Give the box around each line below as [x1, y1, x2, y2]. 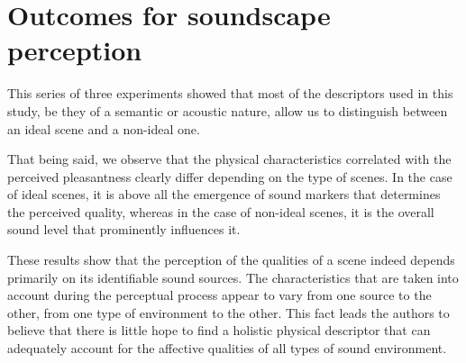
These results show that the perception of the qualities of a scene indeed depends [7, 250, 455, 269]
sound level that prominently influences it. [7, 220, 241, 239]
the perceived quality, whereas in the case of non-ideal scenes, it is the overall [7, 202, 434, 221]
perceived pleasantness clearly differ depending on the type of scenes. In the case [7, 167, 452, 186]
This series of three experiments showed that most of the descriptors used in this [7, 84, 453, 103]
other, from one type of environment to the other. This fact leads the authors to [7, 303, 450, 322]
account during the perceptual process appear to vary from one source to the [7, 286, 432, 304]
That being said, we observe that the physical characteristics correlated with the [7, 150, 452, 168]
